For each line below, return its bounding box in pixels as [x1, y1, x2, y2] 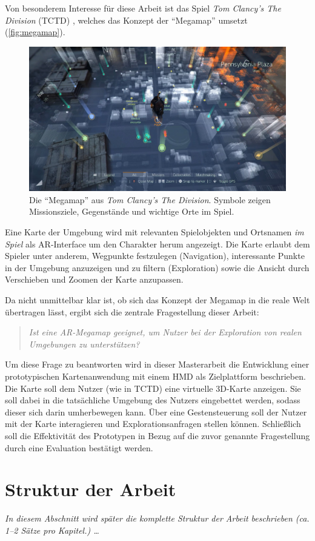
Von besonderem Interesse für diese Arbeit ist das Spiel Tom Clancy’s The [5, 2, 281, 14]
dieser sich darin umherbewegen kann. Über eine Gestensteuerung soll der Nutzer [5, 405, 307, 418]
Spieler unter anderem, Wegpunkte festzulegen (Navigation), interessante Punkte [5, 249, 305, 262]
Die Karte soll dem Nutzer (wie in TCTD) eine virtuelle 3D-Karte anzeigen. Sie [5, 381, 301, 394]
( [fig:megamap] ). [5, 25, 65, 38]
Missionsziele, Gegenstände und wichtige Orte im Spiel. [29, 205, 234, 218]
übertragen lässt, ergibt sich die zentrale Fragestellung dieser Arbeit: [5, 305, 259, 318]
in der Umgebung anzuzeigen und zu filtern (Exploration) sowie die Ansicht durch [5, 261, 310, 274]
